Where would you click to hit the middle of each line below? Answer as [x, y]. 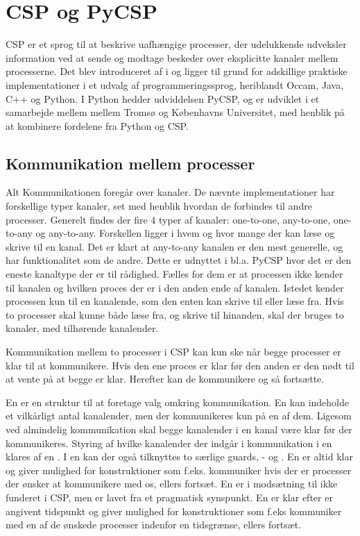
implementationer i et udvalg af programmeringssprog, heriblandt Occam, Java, [175, 84]
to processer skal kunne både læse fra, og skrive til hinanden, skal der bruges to [175, 314]
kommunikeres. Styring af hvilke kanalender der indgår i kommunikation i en [169, 443]
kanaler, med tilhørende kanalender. [82, 328]
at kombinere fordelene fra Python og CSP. [97, 125]
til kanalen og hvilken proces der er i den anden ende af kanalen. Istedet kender [175, 287]
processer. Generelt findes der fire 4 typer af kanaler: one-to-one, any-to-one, [168, 219]
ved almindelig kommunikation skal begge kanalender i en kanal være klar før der [179, 429]
